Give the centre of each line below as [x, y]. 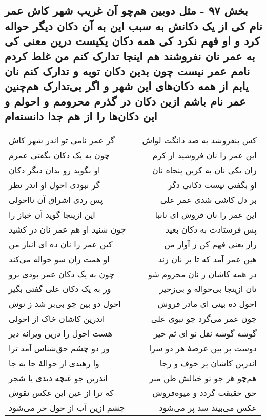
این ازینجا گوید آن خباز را [52, 214]
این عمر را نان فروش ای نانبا [206, 214]
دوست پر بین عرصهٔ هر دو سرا [203, 348]
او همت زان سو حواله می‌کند [59, 259]
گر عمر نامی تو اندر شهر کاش [62, 140]
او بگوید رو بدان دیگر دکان [55, 170]
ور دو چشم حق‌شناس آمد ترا [59, 348]
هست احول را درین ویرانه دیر [60, 333]
